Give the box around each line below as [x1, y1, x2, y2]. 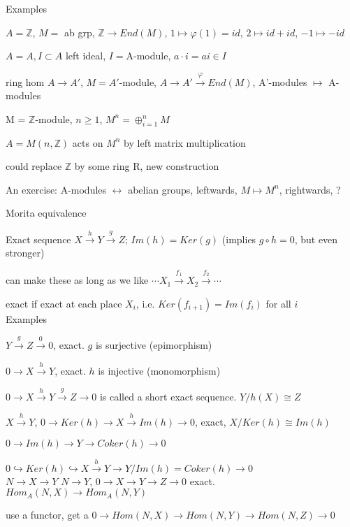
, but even [294, 231, 338, 246]
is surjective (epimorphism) [95, 338, 212, 352]
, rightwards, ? [279, 182, 341, 196]
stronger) [6, 245, 45, 260]
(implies [221, 231, 256, 246]
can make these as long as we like [6, 273, 149, 287]
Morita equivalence [6, 205, 87, 220]
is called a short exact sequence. [99, 389, 237, 403]
